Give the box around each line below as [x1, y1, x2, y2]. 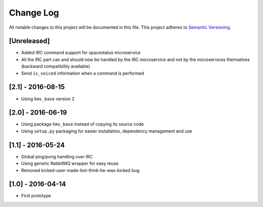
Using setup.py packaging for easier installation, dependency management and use [21, 128, 192, 134]
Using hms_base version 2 [21, 95, 75, 102]
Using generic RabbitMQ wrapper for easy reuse [21, 161, 119, 167]
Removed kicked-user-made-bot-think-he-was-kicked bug [21, 167, 140, 173]
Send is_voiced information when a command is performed [21, 70, 144, 76]
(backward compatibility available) [21, 63, 90, 69]
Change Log [9, 7, 59, 18]
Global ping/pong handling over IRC [21, 153, 93, 159]
